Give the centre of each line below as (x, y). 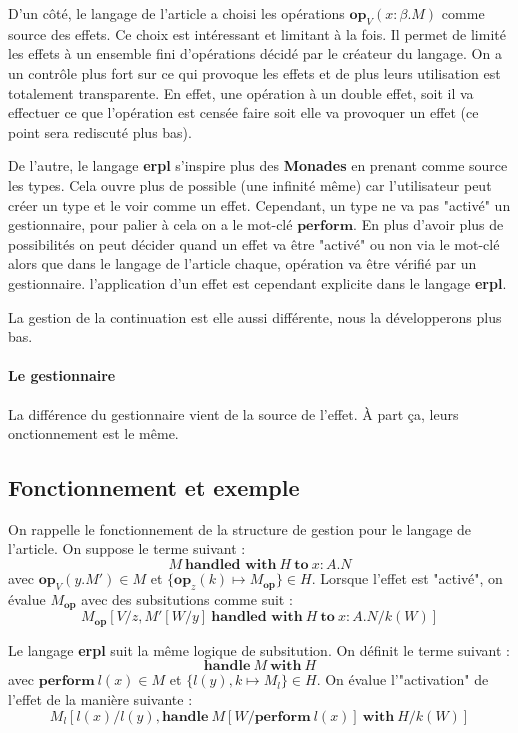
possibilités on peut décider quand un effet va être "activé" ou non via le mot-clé (254, 243)
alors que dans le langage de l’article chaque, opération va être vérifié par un (242, 263)
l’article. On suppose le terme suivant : (127, 548)
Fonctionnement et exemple (154, 487)
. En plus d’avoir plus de (428, 224)
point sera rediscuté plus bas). (100, 131)
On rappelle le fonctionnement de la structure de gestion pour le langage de (240, 528)
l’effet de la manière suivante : (100, 698)
